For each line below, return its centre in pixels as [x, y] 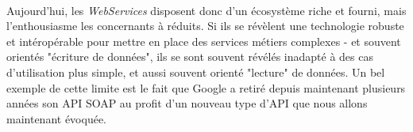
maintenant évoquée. [56, 118]
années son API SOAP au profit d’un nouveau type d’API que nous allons [187, 103]
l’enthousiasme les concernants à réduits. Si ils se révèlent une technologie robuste [205, 26]
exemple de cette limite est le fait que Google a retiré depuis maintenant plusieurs [206, 87]
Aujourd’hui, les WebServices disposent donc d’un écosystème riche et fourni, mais [206, 10]
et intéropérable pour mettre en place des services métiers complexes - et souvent [204, 41]
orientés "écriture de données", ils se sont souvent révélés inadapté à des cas [190, 57]
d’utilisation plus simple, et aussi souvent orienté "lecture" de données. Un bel [196, 72]
